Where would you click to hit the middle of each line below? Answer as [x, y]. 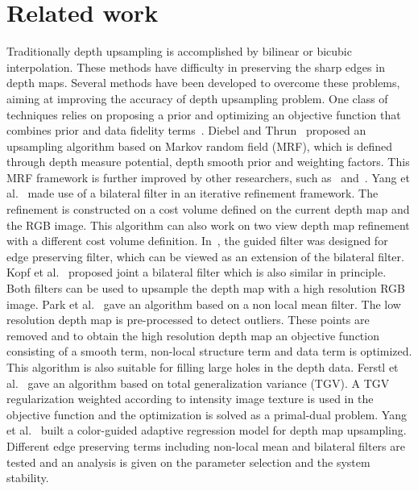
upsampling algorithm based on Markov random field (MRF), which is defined [200, 146]
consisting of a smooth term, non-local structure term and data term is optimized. [209, 351]
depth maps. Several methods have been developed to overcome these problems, [203, 83]
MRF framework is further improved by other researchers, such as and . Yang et [208, 177]
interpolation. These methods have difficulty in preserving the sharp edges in [196, 67]
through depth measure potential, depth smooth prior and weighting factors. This [208, 162]
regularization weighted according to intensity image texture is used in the [190, 399]
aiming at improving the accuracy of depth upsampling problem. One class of [197, 98]
